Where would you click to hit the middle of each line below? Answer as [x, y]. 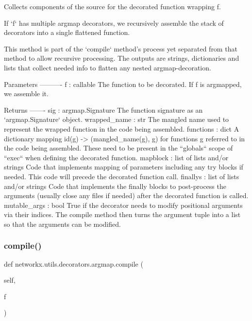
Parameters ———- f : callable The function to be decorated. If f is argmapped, [123, 84]
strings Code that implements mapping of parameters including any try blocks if [124, 167]
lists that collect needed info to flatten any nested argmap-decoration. [108, 67]
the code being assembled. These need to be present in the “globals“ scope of [118, 148]
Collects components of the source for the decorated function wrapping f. [112, 6]
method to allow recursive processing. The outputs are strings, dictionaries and [122, 58]
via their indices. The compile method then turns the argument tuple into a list [122, 214]
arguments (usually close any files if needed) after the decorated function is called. [126, 195]
